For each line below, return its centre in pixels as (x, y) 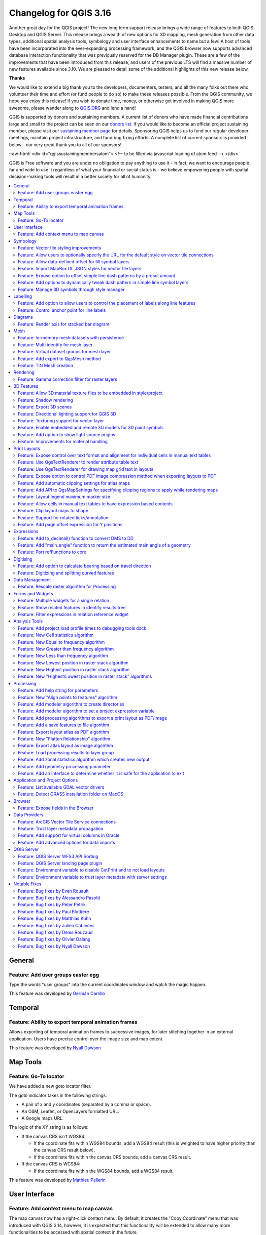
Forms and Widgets (33, 593)
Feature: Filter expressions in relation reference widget (73, 614)
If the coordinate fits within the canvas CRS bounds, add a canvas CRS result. (113, 1157)
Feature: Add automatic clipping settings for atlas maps (74, 483)
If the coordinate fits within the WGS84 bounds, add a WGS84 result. (104, 1171)
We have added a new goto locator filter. (50, 1086)
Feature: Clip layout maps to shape (53, 511)
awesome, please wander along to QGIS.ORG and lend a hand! (72, 108)
